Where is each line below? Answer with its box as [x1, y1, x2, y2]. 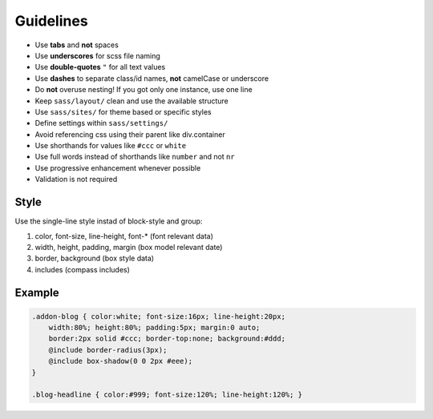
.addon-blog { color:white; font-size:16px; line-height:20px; [31, 312, 286, 320]
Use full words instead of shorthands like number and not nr [34, 152, 236, 162]
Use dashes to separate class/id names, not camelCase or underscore [34, 73, 269, 83]
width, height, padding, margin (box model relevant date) [34, 242, 223, 252]
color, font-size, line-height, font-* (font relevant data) [34, 231, 214, 240]
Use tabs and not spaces [34, 40, 119, 50]
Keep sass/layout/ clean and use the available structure [34, 96, 229, 106]
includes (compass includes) [34, 264, 130, 274]
